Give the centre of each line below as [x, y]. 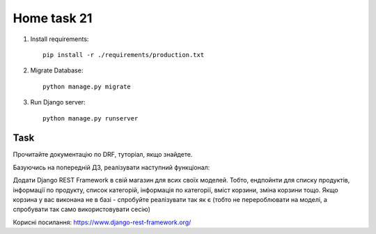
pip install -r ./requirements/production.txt [124, 55]
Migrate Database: [57, 70]
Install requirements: [60, 39]
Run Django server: [58, 102]
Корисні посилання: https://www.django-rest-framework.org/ [102, 222]
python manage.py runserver [91, 118]
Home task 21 [53, 18]
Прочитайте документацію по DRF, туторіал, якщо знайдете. [103, 155]
